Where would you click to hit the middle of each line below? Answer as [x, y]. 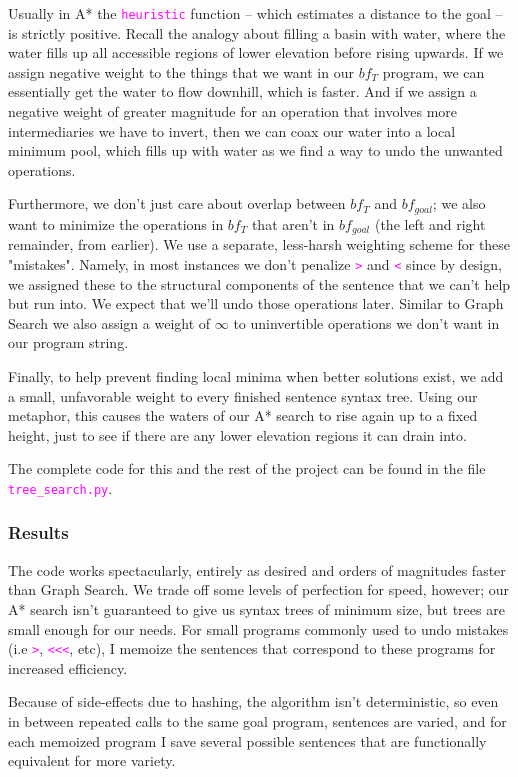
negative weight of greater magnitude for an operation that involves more [233, 111]
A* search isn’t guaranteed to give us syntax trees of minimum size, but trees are [256, 608]
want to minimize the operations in [116, 223]
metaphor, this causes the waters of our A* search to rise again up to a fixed [243, 415]
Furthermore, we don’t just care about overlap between [177, 203]
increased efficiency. [68, 667]
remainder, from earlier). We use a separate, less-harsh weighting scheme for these [259, 244]
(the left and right [430, 223]
